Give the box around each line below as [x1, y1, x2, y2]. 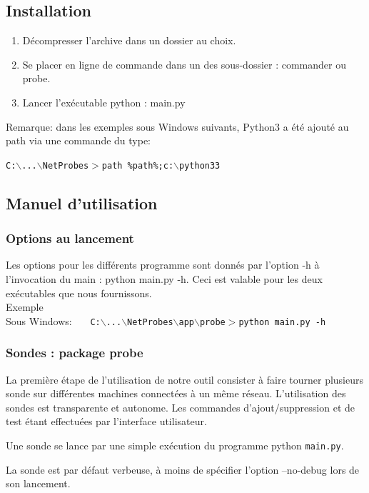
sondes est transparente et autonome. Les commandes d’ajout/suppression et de [6, 399, 355, 414]
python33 [179, 160, 221, 171]
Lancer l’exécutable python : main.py [22, 94, 186, 109]
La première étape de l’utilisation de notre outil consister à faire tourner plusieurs [6, 372, 364, 387]
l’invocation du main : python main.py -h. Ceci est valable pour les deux [6, 272, 323, 287]
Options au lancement [6, 229, 134, 247]
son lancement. [6, 476, 71, 491]
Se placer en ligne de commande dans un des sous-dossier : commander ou [22, 56, 346, 71]
